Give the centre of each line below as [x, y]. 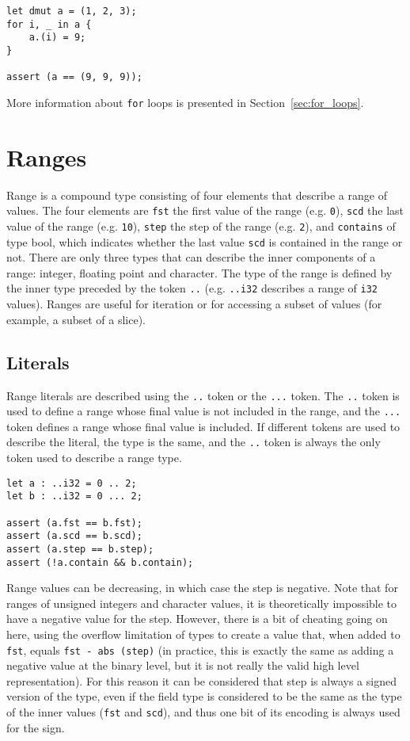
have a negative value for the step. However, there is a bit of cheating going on [197, 619]
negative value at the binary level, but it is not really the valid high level [183, 665]
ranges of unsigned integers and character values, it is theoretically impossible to [202, 603]
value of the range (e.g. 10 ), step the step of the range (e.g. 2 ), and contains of [201, 225]
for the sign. [36, 727]
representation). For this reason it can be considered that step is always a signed [201, 680]
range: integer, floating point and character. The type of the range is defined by [199, 272]
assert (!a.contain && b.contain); [100, 562]
